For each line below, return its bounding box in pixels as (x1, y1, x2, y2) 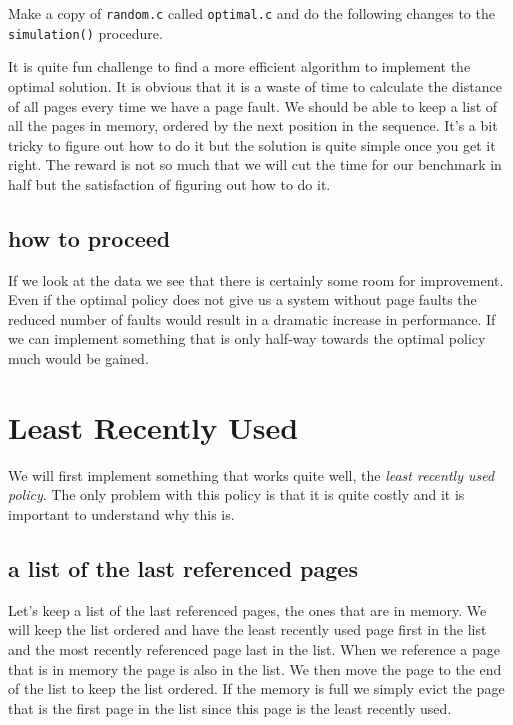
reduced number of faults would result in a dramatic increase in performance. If (8, 308, 496, 329)
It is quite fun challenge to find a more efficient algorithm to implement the (8, 56, 471, 77)
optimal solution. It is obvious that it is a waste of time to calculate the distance (8, 75, 502, 96)
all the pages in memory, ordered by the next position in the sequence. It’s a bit (8, 115, 498, 136)
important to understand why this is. (8, 503, 235, 524)
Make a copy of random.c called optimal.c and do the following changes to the (8, 3, 495, 23)
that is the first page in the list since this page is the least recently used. (8, 697, 452, 718)
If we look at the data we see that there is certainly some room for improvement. (8, 269, 504, 290)
